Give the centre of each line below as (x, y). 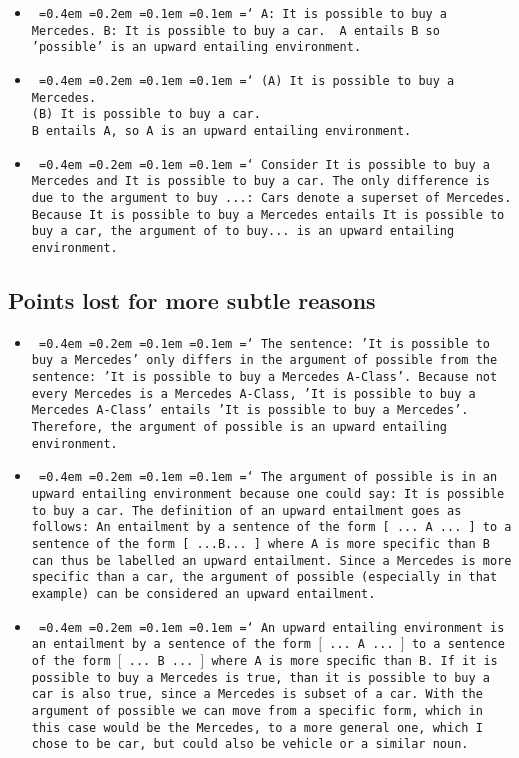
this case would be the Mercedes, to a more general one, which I (257, 727)
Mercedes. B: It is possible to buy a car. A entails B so (235, 30)
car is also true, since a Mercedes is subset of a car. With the (257, 694)
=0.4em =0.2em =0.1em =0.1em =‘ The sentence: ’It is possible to (264, 343)
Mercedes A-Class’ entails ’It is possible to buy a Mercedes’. (250, 410)
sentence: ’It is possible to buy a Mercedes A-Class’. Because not (264, 377)
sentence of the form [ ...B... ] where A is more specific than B (260, 543)
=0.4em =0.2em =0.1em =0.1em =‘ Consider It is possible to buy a (264, 164)
